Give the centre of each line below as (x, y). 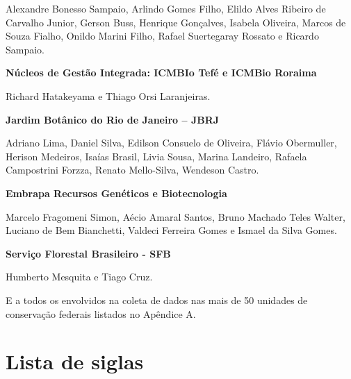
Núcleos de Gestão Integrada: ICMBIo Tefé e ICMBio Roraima (161, 73)
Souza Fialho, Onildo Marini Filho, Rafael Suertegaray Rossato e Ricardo (162, 36)
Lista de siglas (75, 361)
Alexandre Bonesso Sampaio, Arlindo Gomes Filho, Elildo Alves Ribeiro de (166, 8)
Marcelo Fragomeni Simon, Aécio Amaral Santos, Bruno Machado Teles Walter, (175, 216)
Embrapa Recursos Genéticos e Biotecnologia (116, 193)
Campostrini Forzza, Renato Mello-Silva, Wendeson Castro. (132, 170)
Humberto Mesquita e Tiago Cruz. (79, 277)
